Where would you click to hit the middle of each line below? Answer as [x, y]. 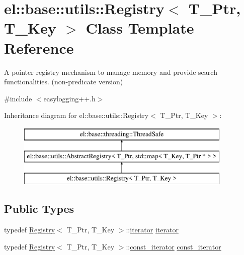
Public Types [39, 209]
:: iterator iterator [152, 230]
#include [18, 98]
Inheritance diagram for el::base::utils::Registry [76, 115]
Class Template [140, 28]
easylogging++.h [69, 98]
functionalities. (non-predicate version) [64, 82]
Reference [39, 47]
